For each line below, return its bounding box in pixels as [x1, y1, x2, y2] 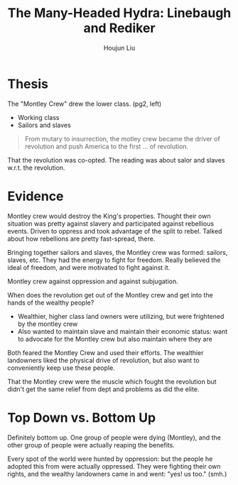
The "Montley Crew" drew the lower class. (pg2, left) [7, 99, 162, 108]
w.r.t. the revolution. [7, 163, 65, 172]
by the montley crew [17, 320, 78, 328]
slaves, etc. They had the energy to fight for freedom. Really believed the [7, 256, 221, 264]
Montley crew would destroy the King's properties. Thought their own [7, 212, 211, 220]
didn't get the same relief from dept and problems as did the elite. [7, 385, 200, 393]
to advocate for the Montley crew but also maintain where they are [17, 334, 213, 343]
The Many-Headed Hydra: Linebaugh [7, 5, 232, 21]
